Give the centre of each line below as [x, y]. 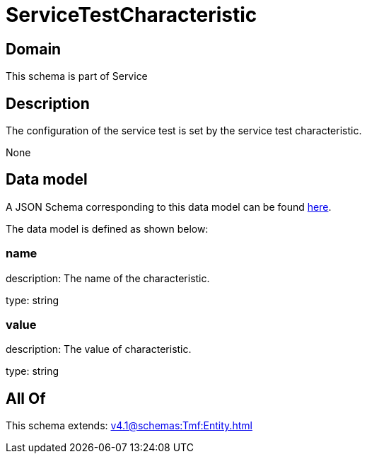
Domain [34, 49]
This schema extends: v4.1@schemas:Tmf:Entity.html [129, 426]
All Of [26, 398]
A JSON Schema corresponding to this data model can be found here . [169, 207]
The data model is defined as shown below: [107, 228]
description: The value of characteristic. [99, 349]
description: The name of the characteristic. [108, 278]
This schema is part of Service [77, 76]
